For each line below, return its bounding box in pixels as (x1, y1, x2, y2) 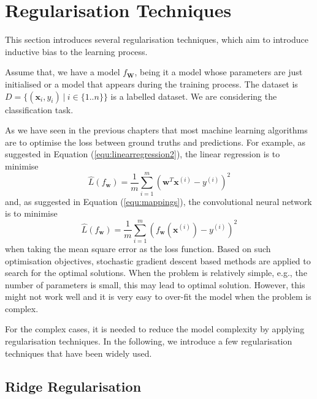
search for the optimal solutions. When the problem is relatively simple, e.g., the (5, 266, 307, 279)
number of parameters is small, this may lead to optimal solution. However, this (5, 278, 305, 291)
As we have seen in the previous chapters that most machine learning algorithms (5, 124, 308, 136)
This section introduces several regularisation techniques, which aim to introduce (5, 33, 308, 46)
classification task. (5, 103, 74, 116)
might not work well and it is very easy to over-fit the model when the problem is (5, 290, 311, 303)
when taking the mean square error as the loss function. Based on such (5, 242, 271, 255)
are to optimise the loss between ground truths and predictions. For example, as (5, 135, 306, 148)
